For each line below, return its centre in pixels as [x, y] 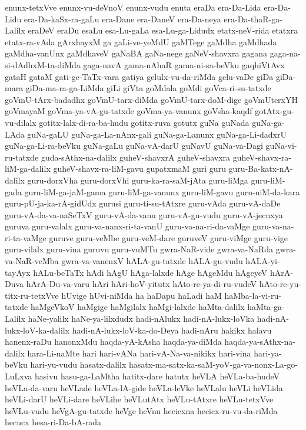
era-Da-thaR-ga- [253, 19]
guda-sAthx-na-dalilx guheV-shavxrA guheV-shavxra [136, 157]
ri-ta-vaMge [26, 237]
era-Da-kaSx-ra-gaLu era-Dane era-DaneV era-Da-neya [122, 19]
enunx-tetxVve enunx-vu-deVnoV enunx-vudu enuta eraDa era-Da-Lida [133, 7]
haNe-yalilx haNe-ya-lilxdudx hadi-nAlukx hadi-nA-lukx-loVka [141, 319]
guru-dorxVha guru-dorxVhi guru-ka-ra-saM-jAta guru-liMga [138, 180]
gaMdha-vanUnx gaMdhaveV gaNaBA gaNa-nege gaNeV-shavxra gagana [136, 53]
